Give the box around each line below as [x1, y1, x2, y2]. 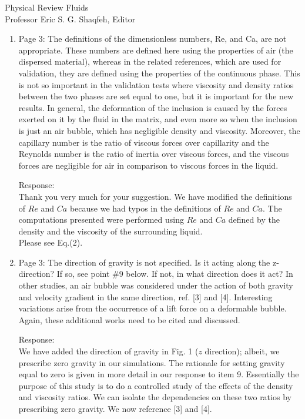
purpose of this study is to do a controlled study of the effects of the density [18, 379, 293, 391]
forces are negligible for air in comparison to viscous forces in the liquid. [18, 159, 279, 171]
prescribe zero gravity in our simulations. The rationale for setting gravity [18, 356, 285, 368]
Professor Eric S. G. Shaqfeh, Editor [5, 12, 136, 25]
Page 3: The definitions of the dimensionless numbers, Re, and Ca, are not [18, 32, 287, 45]
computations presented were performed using [18, 213, 184, 226]
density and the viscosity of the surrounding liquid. [18, 224, 203, 237]
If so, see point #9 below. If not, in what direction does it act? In [56, 267, 293, 280]
